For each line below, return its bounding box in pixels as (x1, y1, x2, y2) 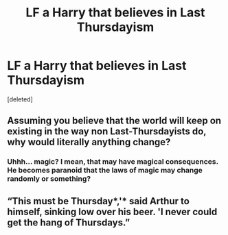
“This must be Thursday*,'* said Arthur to (7, 195, 190, 207)
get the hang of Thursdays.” (7, 217, 130, 228)
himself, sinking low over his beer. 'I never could (7, 206, 218, 217)
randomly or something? (7, 174, 91, 184)
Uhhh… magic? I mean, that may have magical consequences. (7, 157, 218, 166)
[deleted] (7, 95, 33, 103)
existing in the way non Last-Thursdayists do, (7, 125, 207, 138)
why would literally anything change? (7, 136, 171, 148)
